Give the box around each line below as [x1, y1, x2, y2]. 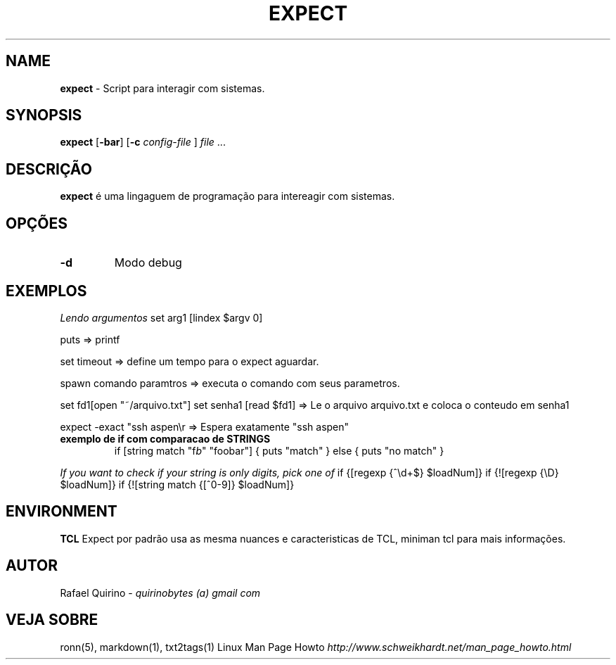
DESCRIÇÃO [6, 160, 92, 178]
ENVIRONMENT [6, 502, 117, 521]
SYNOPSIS [6, 106, 82, 125]
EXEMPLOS [6, 281, 87, 300]
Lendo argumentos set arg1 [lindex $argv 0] [60, 311, 263, 324]
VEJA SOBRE [6, 611, 98, 629]
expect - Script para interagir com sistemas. [60, 82, 265, 94]
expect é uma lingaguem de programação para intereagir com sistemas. [60, 190, 395, 203]
